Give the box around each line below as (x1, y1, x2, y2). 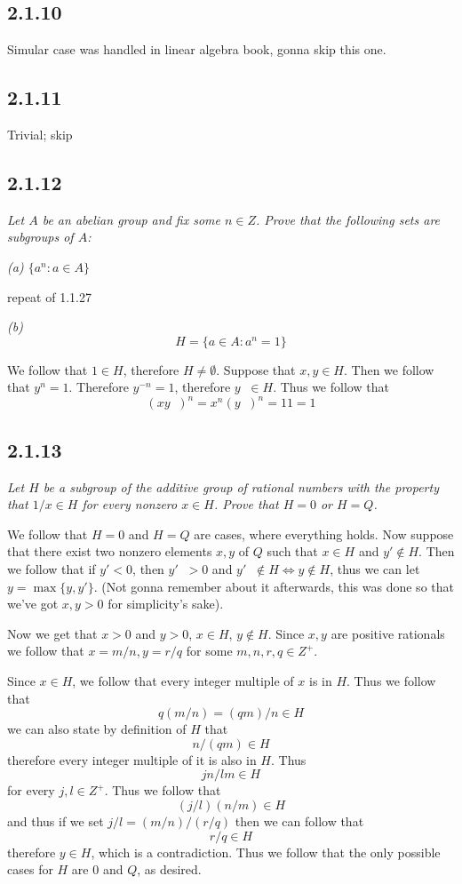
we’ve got (7, 594, 59, 613)
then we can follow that (235, 811, 364, 830)
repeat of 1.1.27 (7, 287, 92, 306)
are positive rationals (331, 624, 445, 642)
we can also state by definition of (7, 720, 187, 738)
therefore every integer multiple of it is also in (7, 750, 257, 769)
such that (267, 542, 318, 561)
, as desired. (137, 860, 202, 879)
